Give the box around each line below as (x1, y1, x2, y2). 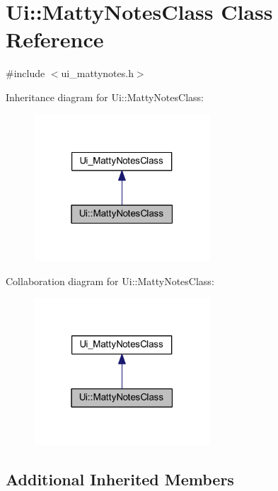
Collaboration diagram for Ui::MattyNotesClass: (6, 273, 214, 288)
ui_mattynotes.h (61, 66, 134, 81)
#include (6, 66, 45, 81)
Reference (6, 25, 104, 54)
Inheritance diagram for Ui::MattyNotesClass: (6, 89, 204, 104)
